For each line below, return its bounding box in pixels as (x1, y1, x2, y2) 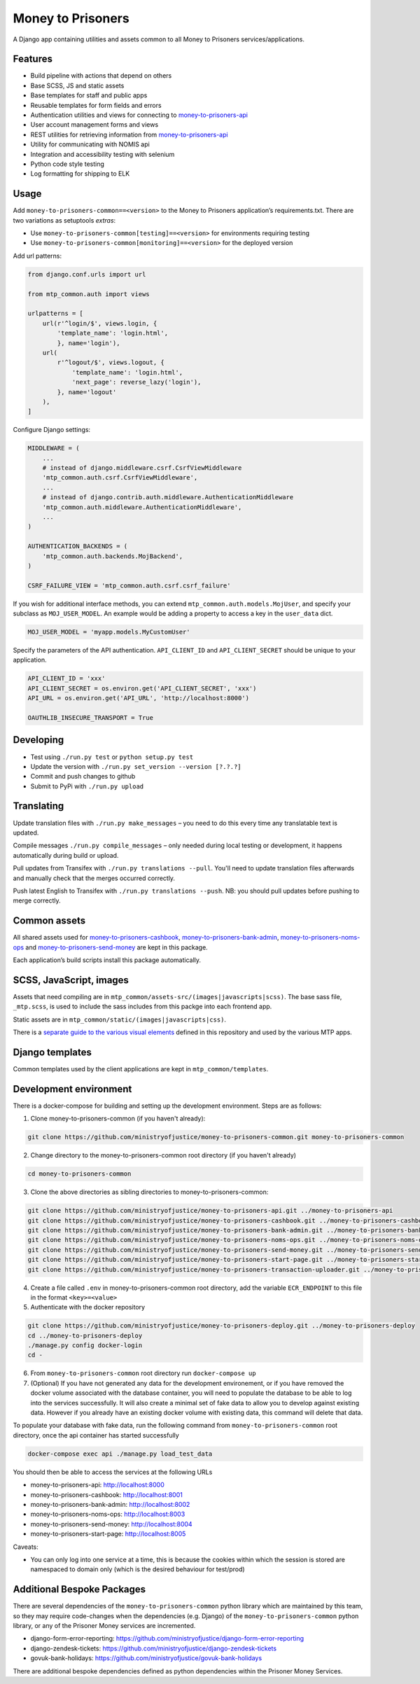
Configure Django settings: (13, 426, 91, 434)
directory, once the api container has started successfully (13, 1431, 180, 1439)
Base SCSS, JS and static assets (30, 81, 125, 90)
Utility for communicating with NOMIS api (30, 140, 150, 148)
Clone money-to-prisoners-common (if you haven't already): (30, 1114, 206, 1123)
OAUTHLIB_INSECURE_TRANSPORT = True (27, 714, 154, 721)
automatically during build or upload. (13, 851, 119, 859)
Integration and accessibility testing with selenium (30, 150, 175, 158)
